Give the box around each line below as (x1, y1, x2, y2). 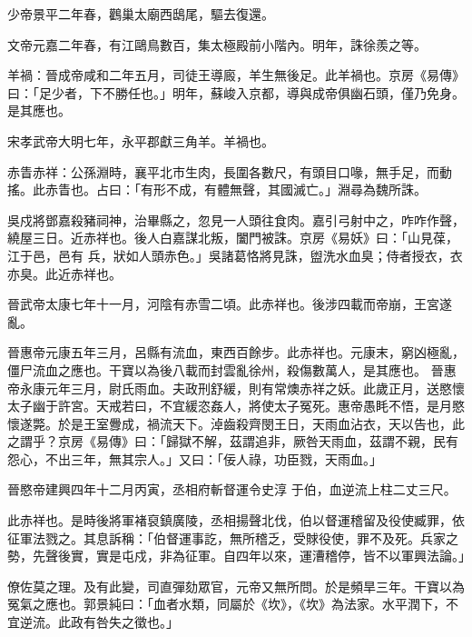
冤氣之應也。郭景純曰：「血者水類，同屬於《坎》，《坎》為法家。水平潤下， (7, 594, 446, 613)
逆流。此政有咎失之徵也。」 (19, 612, 179, 632)
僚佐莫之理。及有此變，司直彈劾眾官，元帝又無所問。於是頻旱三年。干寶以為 (7, 576, 465, 595)
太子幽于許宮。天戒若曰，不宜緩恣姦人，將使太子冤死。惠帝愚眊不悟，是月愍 (7, 396, 465, 415)
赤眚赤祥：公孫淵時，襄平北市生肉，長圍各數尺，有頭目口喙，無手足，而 (7, 162, 439, 181)
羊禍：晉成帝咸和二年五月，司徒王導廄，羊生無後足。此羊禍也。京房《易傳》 (7, 65, 465, 85)
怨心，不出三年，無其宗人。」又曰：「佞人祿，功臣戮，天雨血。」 (7, 449, 382, 468)
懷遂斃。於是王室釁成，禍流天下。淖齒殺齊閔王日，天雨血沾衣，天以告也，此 (7, 413, 465, 433)
